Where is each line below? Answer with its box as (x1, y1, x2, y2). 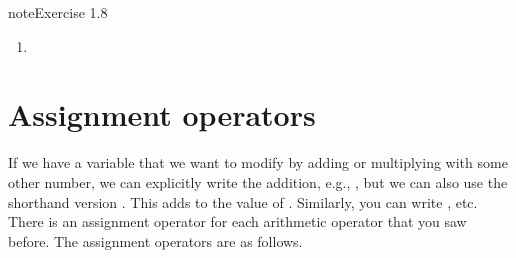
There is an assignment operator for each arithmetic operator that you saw (8, 211, 467, 232)
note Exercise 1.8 (8, 2, 108, 22)
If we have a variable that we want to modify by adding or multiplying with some (8, 152, 508, 173)
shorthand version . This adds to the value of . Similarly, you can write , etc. (8, 191, 478, 212)
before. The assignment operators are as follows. (8, 230, 303, 251)
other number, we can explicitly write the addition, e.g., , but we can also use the (8, 171, 508, 192)
